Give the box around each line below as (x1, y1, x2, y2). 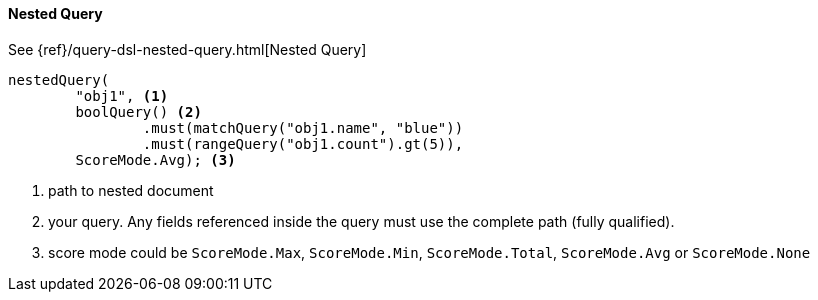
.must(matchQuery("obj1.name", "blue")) (142, 119, 464, 136)
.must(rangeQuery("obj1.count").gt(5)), (142, 135, 464, 152)
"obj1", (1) (75, 87, 169, 104)
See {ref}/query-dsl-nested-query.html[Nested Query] (8, 40, 367, 58)
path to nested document (48, 181, 214, 199)
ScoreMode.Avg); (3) (75, 151, 236, 168)
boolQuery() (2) (75, 103, 202, 120)
